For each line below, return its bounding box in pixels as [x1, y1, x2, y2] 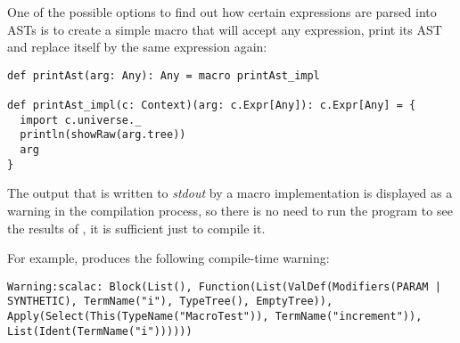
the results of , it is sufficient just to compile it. [7, 218, 266, 237]
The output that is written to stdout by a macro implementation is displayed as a [7, 184, 453, 202]
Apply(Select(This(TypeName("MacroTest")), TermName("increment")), [7, 310, 423, 323]
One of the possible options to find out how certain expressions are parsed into [7, 3, 437, 20]
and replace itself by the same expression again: [7, 37, 267, 56]
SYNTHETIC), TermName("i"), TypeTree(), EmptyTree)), [7, 295, 333, 308]
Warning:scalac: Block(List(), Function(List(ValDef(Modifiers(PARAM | [7, 280, 441, 293]
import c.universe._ [20, 113, 142, 127]
